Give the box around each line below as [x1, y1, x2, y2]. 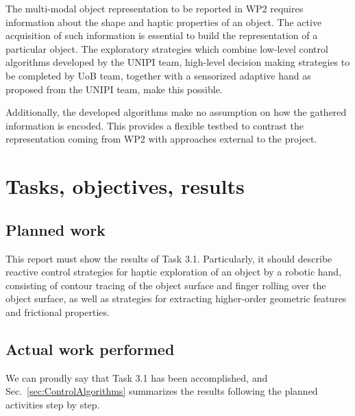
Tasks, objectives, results [5, 172, 245, 200]
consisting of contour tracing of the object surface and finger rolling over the [5, 278, 326, 292]
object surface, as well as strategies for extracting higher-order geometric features [5, 291, 347, 306]
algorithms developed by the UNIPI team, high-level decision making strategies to [5, 55, 350, 69]
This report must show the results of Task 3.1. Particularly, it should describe [5, 251, 332, 265]
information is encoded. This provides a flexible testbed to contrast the [5, 118, 304, 132]
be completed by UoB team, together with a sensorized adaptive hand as [5, 68, 311, 82]
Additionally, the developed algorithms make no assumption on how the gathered [5, 105, 347, 119]
